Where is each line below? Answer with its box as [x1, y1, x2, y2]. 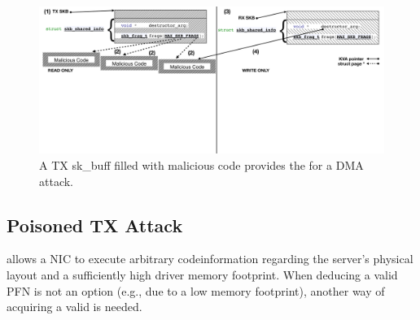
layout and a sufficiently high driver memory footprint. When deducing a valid [7, 266, 398, 283]
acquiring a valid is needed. [7, 298, 142, 315]
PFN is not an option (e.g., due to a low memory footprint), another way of [7, 282, 385, 299]
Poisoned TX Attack [7, 212, 183, 237]
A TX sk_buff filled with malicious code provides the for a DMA [39, 156, 364, 173]
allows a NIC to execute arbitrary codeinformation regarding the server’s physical [7, 250, 413, 267]
